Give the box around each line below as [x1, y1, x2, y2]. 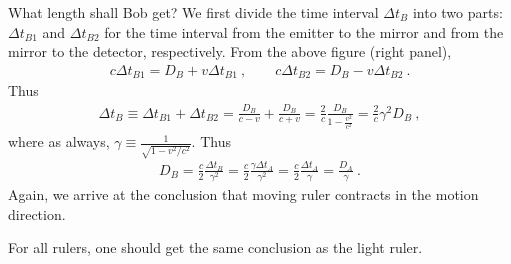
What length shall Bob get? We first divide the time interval [8, 2, 379, 22]
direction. [8, 203, 66, 224]
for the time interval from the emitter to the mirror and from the [104, 21, 504, 42]
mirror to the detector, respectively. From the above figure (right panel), [8, 41, 452, 62]
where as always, [8, 131, 110, 152]
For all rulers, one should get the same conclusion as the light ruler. [8, 237, 423, 258]
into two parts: [412, 2, 503, 22]
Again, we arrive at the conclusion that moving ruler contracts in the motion [8, 184, 479, 205]
